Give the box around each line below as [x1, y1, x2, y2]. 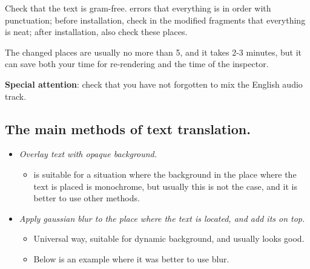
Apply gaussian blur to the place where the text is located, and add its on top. [19, 212, 305, 224]
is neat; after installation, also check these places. [5, 25, 188, 38]
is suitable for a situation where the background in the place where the [33, 167, 297, 180]
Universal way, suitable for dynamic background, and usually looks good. [33, 232, 305, 245]
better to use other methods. [33, 192, 140, 204]
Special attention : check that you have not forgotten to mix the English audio [5, 77, 303, 90]
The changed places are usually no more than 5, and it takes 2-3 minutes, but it [5, 45, 302, 58]
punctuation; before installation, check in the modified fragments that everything [5, 13, 306, 26]
